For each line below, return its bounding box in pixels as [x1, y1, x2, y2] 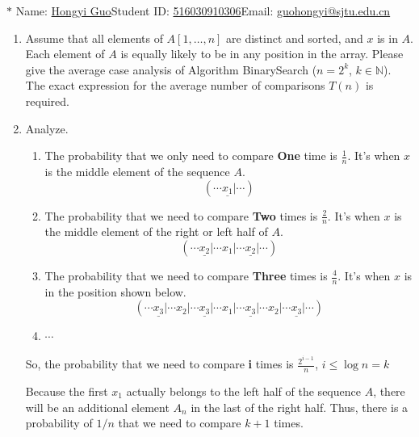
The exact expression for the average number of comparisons [25, 77, 325, 94]
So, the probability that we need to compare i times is [25, 355, 294, 372]
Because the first [25, 382, 108, 399]
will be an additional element [25, 398, 170, 415]
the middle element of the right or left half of [44, 223, 268, 240]
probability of [25, 414, 93, 431]
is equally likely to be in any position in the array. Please [120, 45, 404, 62]
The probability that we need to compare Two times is [44, 207, 318, 224]
